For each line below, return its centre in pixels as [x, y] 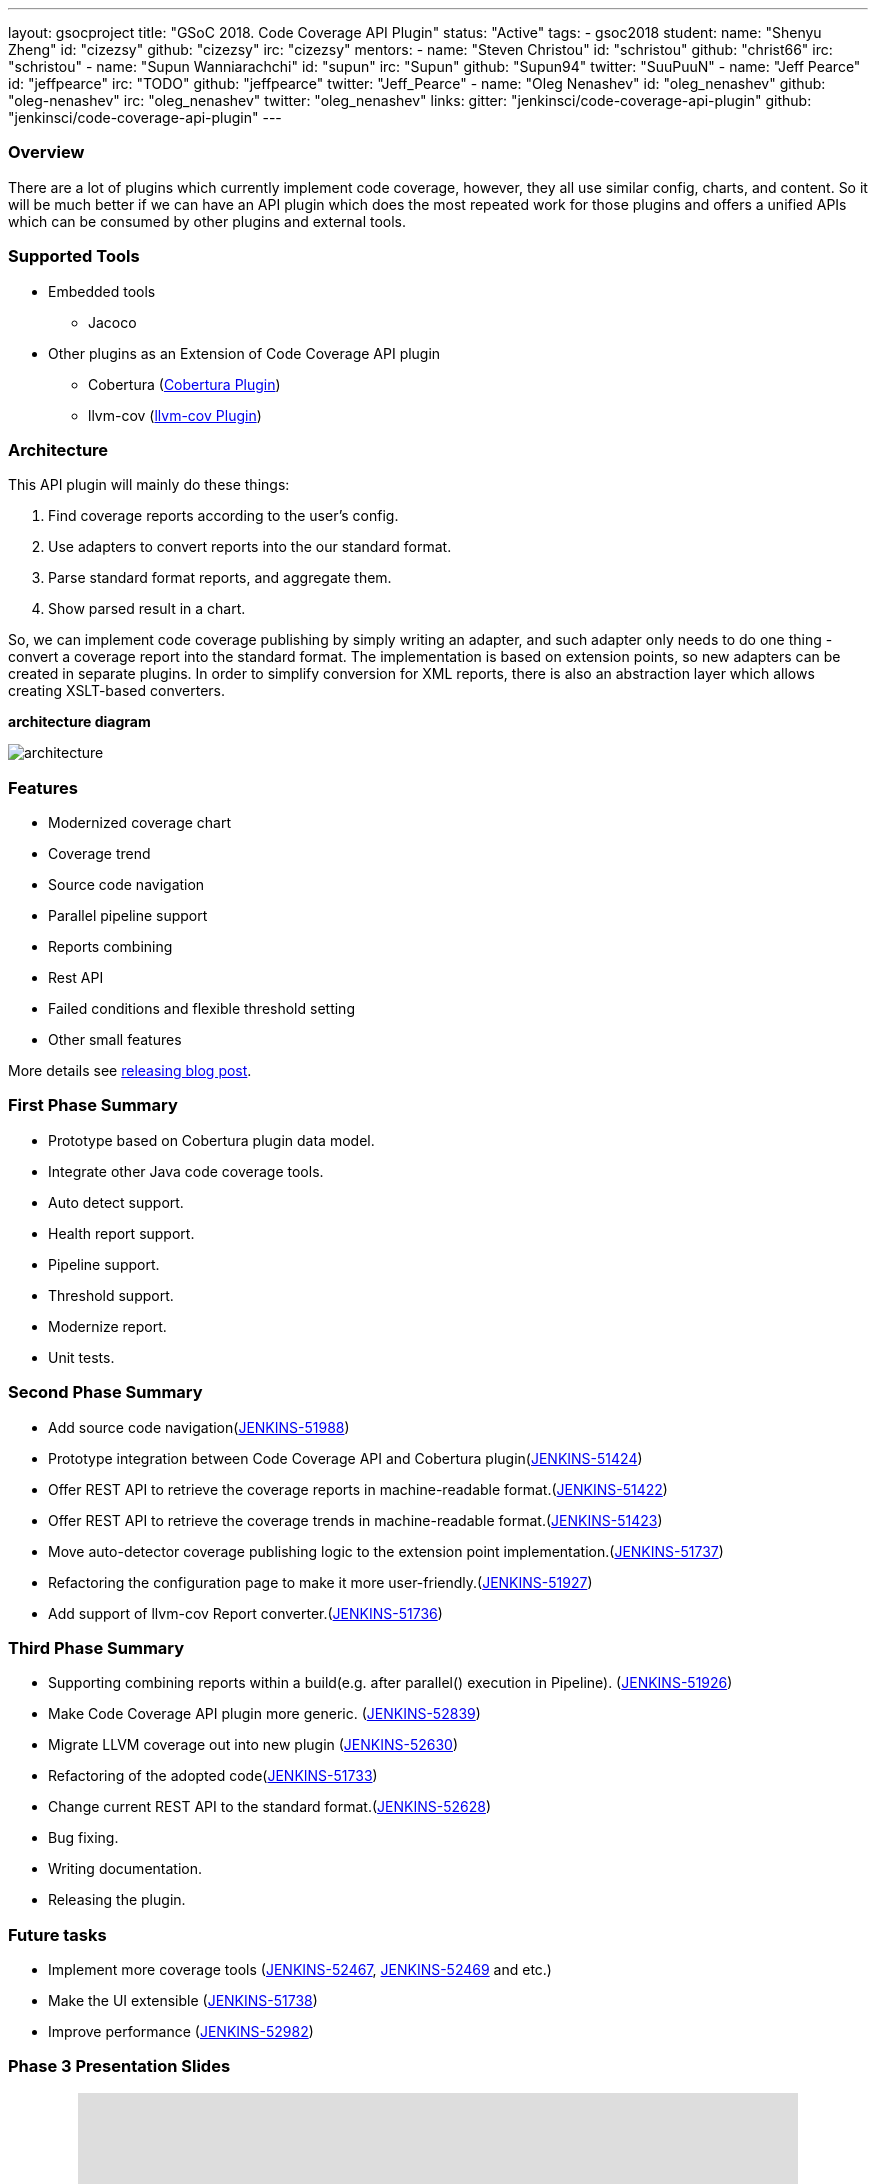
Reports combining [110, 946]
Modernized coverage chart [140, 822]
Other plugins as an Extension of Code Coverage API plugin [244, 353]
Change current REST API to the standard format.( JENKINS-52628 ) [270, 1807]
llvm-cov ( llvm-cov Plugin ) [175, 415]
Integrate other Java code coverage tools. [186, 1171]
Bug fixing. [83, 1838]
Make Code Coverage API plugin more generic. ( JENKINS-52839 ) [264, 1714]
